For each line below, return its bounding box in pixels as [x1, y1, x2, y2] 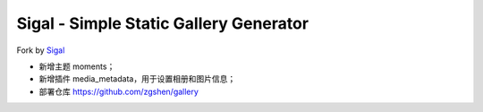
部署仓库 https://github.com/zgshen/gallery [38, 86, 199, 97]
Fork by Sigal [16, 45, 65, 56]
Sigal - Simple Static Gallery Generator [16, 13, 309, 33]
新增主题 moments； [38, 61, 115, 72]
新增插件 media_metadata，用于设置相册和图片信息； [38, 73, 236, 84]
